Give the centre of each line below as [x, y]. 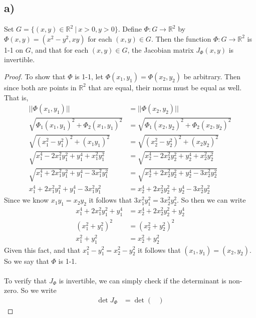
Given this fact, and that [42, 250]
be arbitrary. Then [212, 76]
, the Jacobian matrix [161, 49]
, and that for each [60, 49]
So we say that [27, 261]
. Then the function [181, 38]
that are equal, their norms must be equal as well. [165, 87]
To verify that [26, 280]
